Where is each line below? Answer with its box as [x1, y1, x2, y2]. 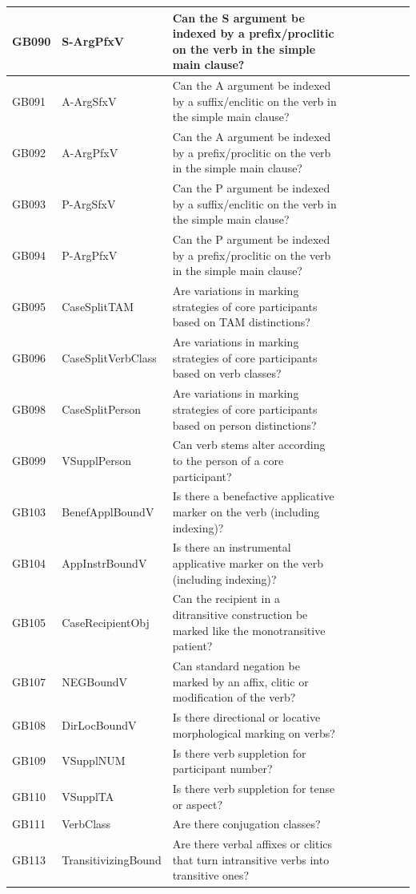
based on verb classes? [172, 365, 282, 382]
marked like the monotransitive [172, 621, 326, 638]
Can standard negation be [172, 657, 300, 674]
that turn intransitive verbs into [172, 851, 330, 868]
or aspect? [172, 795, 222, 812]
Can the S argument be [172, 9, 305, 26]
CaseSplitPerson [62, 400, 142, 417]
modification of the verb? [172, 689, 296, 706]
